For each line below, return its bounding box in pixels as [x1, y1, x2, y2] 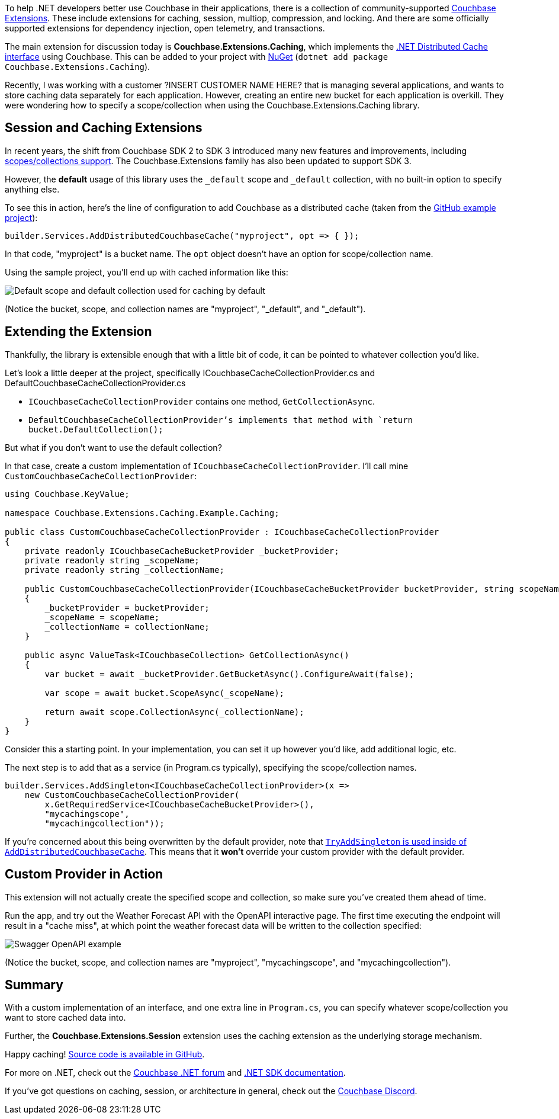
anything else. [5, 184, 60, 194]
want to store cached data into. [5, 1012, 126, 1023]
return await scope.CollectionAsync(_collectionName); [44, 707, 304, 717]
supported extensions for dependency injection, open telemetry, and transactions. [5, 23, 325, 33]
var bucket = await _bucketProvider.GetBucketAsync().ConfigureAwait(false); [44, 669, 415, 679]
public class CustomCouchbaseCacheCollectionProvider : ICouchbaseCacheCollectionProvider [5, 527, 439, 537]
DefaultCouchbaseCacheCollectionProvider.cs [5, 377, 186, 388]
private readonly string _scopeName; [24, 555, 200, 565]
